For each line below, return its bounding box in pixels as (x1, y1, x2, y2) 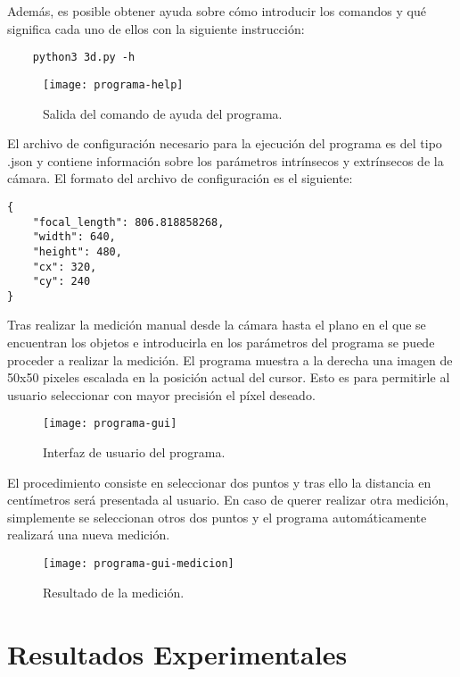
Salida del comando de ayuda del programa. (43, 104, 283, 122)
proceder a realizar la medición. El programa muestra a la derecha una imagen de (7, 350, 453, 369)
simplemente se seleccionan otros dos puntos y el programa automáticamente (7, 507, 427, 526)
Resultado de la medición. (43, 582, 185, 601)
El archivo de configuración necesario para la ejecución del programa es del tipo (7, 134, 442, 153)
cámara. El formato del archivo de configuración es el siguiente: (7, 169, 353, 188)
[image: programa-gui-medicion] (43, 557, 234, 571)
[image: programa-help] (43, 78, 184, 91)
